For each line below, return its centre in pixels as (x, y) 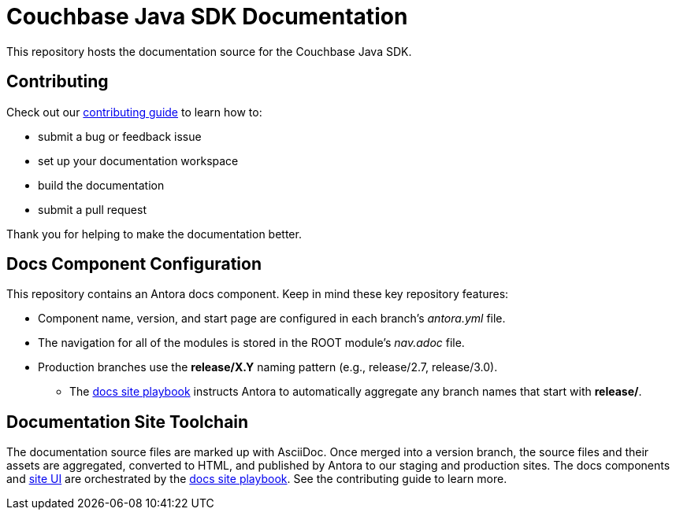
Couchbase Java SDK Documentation (207, 17)
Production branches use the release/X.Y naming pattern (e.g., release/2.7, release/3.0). (268, 367)
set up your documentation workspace (138, 160)
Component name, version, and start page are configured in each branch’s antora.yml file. (272, 319)
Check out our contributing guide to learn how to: (134, 112)
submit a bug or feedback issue (120, 136)
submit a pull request (92, 209)
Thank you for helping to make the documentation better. (154, 234)
